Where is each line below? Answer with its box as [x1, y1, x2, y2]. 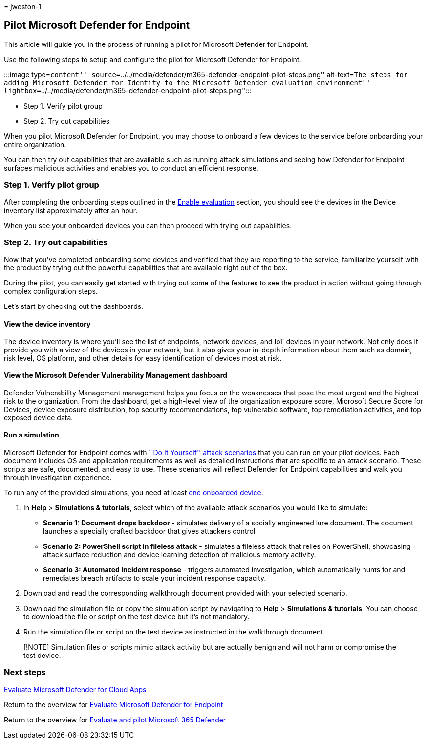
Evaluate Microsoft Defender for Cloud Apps [4, 685, 147, 694]
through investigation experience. [4, 473, 112, 481]
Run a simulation [4, 431, 59, 439]
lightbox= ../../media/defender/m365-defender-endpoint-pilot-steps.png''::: [4, 86, 252, 95]
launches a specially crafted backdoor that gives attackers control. [43, 527, 257, 535]
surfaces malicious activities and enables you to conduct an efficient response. [4, 163, 258, 172]
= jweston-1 [4, 2, 42, 11]
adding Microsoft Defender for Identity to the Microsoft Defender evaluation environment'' [4, 78, 371, 87]
